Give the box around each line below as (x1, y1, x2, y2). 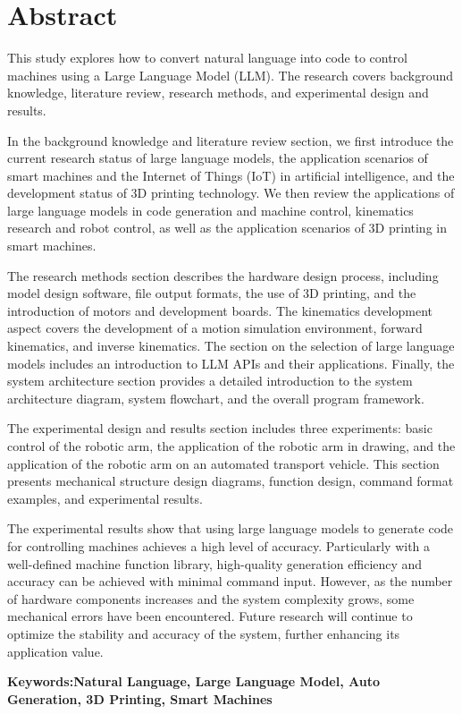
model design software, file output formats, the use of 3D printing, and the (7, 284, 416, 302)
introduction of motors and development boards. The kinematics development (7, 301, 433, 319)
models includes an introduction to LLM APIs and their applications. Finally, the (7, 353, 455, 372)
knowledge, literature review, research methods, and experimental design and (7, 83, 429, 102)
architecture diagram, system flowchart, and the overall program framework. (7, 388, 424, 407)
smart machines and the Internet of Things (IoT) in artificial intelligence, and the (7, 166, 455, 184)
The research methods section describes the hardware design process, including (7, 266, 439, 285)
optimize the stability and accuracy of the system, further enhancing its (7, 624, 400, 642)
